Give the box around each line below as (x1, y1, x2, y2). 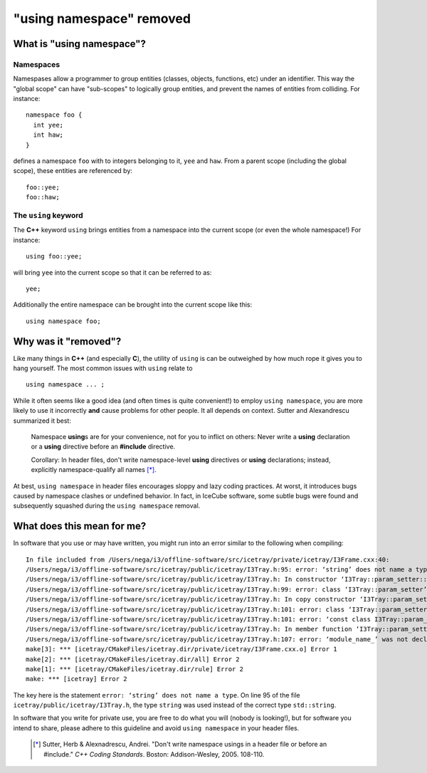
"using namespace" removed (13, 11, 191, 26)
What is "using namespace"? (13, 38, 146, 50)
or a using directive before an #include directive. (31, 442, 176, 451)
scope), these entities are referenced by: (13, 167, 133, 175)
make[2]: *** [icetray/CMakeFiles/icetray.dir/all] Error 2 (26, 655, 240, 663)
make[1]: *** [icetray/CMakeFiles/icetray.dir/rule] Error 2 (26, 665, 243, 673)
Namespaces (13, 59, 60, 69)
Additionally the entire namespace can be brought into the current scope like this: (13, 300, 253, 309)
